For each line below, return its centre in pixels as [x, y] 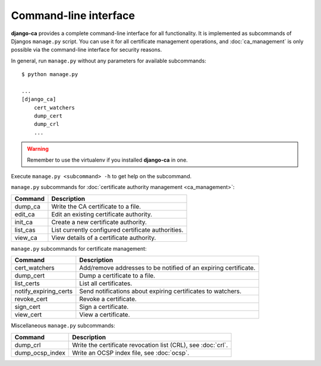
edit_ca [25, 214]
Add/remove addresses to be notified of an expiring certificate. [167, 268]
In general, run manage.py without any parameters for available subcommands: [108, 61]
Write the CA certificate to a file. [96, 206]
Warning [38, 149]
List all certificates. [106, 283]
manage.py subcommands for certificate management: [79, 248]
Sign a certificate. [104, 307]
